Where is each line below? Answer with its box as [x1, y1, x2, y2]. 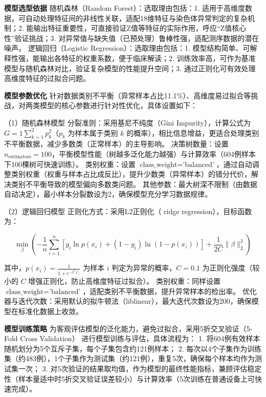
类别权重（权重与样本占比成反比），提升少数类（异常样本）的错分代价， [11, 169, 251, 179]
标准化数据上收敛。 [18, 306, 83, 317]
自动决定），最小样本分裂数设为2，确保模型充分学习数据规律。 [4, 189, 212, 199]
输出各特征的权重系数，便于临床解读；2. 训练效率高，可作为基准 [39, 52, 256, 63]
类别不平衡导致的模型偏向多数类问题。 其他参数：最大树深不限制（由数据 [11, 178, 257, 189]
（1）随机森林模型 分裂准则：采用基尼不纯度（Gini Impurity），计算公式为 [4, 117, 251, 128]
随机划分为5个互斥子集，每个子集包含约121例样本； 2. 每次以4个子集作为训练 [4, 343, 262, 353]
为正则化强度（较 [202, 262, 260, 273]
